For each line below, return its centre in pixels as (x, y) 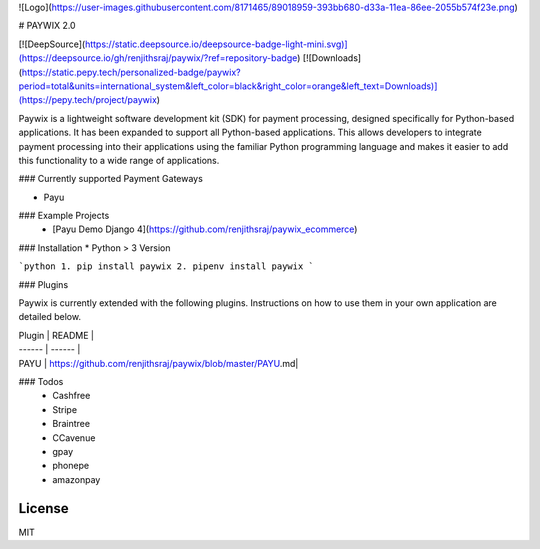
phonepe (71, 466)
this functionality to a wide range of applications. (119, 160)
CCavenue (74, 437)
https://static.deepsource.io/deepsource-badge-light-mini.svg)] (217, 44)
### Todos (41, 381)
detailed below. (50, 317)
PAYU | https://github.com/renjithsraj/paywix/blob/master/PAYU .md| (158, 363)
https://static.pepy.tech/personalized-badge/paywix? (131, 72)
